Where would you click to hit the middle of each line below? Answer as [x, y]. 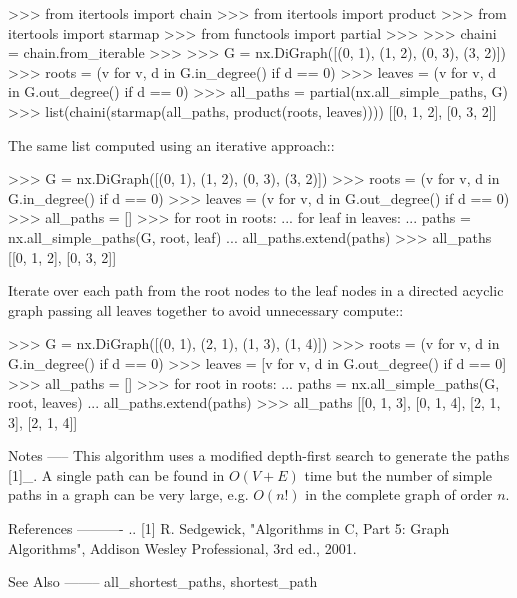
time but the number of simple [398, 474]
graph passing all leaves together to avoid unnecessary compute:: [206, 309]
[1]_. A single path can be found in [116, 474]
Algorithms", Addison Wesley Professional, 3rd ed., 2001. [182, 547]
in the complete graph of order [399, 494]
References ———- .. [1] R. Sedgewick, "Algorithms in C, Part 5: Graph [229, 528]
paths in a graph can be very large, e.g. [128, 494]
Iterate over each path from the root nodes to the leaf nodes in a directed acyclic [256, 290]
